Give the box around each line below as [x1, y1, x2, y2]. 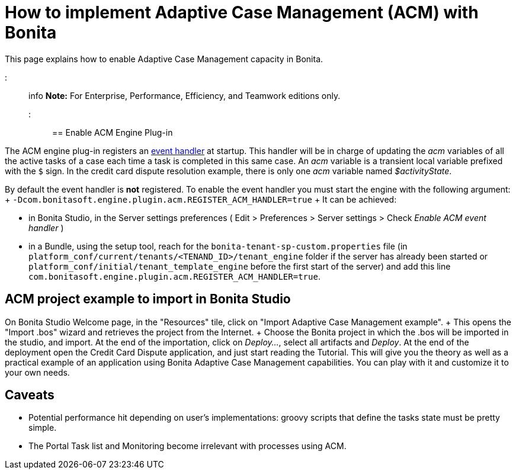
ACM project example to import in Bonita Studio [5, 292, 291, 307]
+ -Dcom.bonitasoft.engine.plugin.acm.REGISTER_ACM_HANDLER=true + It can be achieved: [5, 194, 397, 204]
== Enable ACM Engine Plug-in [52, 127, 173, 137]
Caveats [5, 387, 55, 403]
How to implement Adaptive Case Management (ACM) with [5, 2, 479, 23]
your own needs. [5, 367, 70, 377]
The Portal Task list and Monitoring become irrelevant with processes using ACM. [28, 441, 347, 451]
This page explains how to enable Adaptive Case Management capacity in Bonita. [5, 53, 323, 64]
